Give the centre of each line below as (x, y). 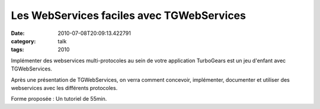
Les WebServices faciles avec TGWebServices (128, 15)
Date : (18, 33)
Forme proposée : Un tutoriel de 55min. (59, 99)
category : (23, 41)
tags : (17, 50)
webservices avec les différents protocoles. (64, 88)
